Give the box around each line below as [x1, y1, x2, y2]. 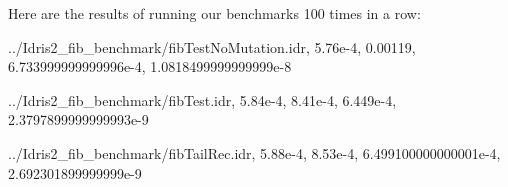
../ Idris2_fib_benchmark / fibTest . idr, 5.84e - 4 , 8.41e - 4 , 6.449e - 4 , [8, 89, 397, 110]
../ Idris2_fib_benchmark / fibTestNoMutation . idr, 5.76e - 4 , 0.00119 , [8, 36, 416, 57]
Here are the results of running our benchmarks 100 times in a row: [8, 3, 421, 23]
